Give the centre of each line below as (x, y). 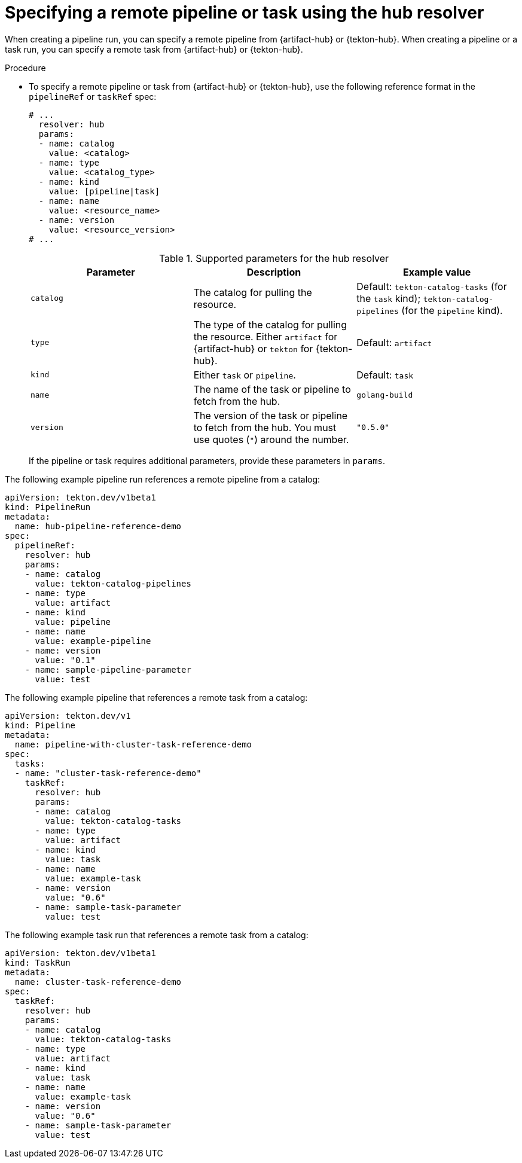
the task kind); (389, 298)
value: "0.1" (65, 660)
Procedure (25, 68)
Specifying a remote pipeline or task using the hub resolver (245, 13)
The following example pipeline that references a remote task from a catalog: (156, 697)
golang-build (385, 395)
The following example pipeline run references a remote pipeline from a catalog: (163, 479)
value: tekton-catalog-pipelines (113, 583)
